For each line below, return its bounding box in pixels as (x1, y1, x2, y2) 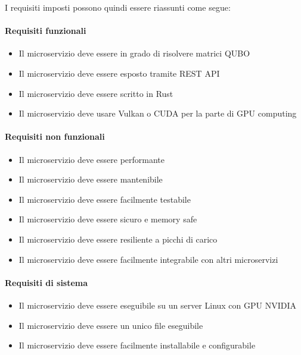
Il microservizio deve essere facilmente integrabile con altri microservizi (18, 253, 278, 265)
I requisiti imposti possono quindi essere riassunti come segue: (5, 1, 231, 13)
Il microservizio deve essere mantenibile (18, 173, 163, 186)
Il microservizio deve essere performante (18, 153, 165, 165)
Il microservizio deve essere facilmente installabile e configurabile (18, 339, 256, 351)
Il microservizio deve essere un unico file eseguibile (18, 319, 203, 331)
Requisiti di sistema (5, 276, 88, 288)
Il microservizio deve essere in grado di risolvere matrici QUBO (18, 47, 250, 59)
